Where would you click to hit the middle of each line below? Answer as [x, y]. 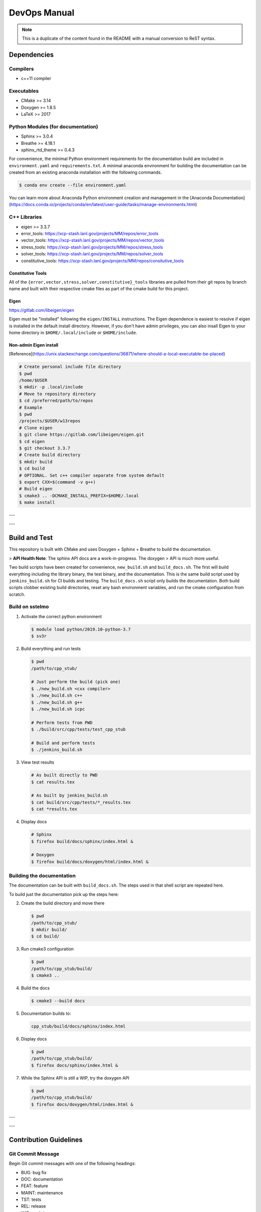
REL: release [33, 1206]
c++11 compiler [36, 79]
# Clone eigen [36, 428]
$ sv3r [39, 636]
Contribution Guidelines [46, 1140]
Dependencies [31, 55]
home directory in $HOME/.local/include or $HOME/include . [73, 333]
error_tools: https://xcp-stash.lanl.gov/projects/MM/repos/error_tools [90, 233]
